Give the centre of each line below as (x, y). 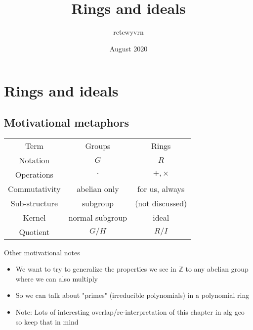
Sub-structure (34, 203)
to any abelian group (217, 269)
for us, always (161, 189)
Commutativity (34, 189)
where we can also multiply (57, 278)
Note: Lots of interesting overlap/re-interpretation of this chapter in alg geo (130, 312)
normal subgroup (98, 217)
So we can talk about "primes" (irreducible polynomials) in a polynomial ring (132, 295)
